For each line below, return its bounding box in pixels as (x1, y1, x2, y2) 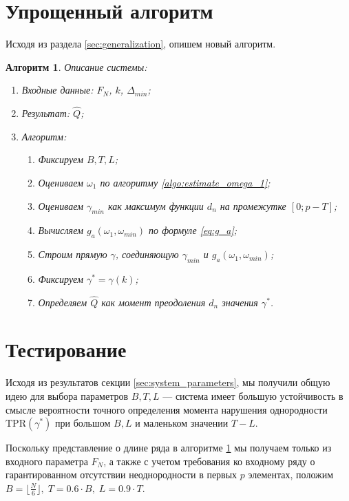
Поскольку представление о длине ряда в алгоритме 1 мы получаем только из (6, 440, 332, 455)
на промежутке (220, 198, 286, 213)
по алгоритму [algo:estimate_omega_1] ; (100, 175, 271, 189)
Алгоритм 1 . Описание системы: (6, 59, 147, 74)
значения (222, 295, 258, 309)
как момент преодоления (101, 295, 206, 309)
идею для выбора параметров (6, 389, 129, 403)
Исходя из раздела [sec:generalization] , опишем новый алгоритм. (6, 36, 276, 51)
